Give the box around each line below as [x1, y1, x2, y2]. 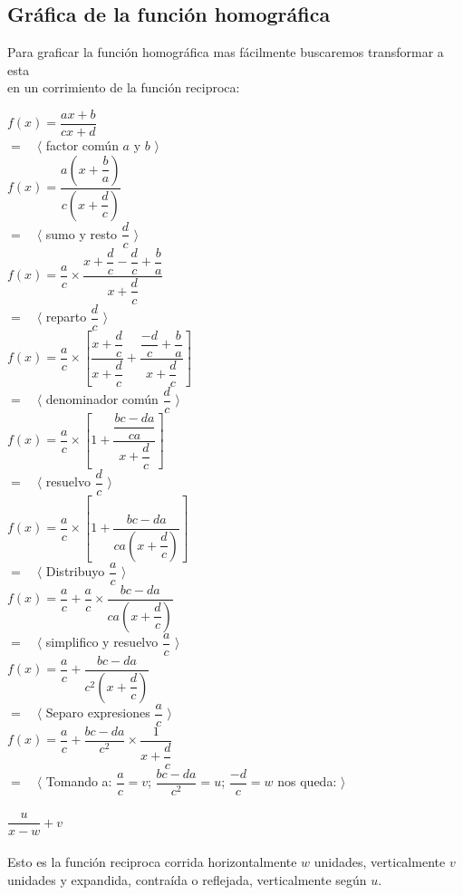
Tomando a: [45, 772, 112, 791]
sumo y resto [45, 224, 118, 243]
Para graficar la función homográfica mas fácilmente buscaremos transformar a [7, 43, 444, 62]
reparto [45, 307, 87, 326]
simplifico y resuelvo [45, 632, 159, 651]
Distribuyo [45, 562, 105, 581]
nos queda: [277, 772, 337, 791]
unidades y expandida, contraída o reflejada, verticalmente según [7, 870, 367, 889]
